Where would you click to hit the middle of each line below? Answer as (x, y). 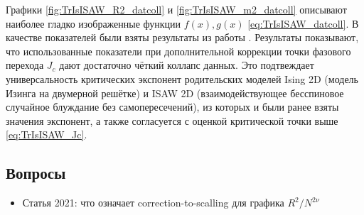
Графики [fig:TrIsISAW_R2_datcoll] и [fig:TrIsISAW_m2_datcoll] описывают (176, 9)
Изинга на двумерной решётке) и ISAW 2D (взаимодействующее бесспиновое (175, 93)
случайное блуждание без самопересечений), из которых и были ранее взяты (172, 107)
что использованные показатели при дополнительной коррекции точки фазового (178, 51)
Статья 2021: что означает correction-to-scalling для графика (153, 203)
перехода (25, 65)
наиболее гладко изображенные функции (93, 23)
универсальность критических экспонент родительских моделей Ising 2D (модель (182, 78)
